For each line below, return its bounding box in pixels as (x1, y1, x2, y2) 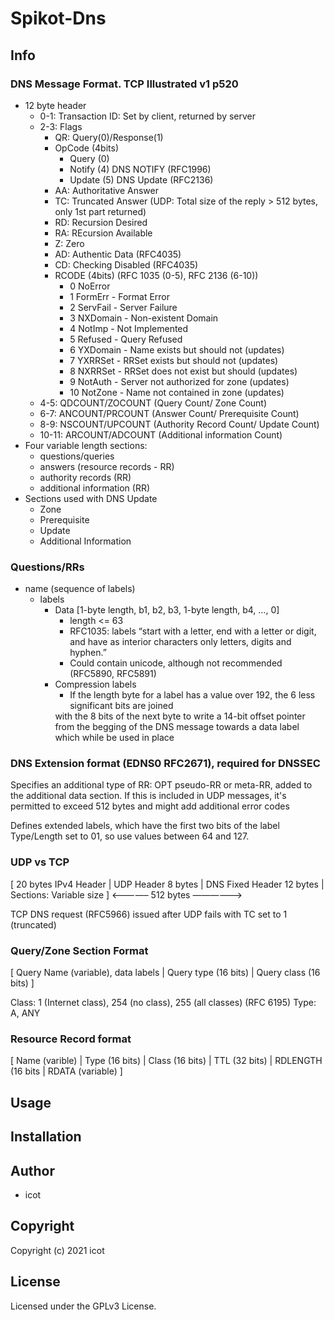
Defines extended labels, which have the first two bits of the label (10, 820, 280, 832)
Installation (10, 1128, 82, 1146)
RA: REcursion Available (54, 227, 153, 239)
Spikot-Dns (10, 7, 107, 30)
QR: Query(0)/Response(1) (54, 131, 164, 143)
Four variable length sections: (24, 439, 148, 451)
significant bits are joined (69, 700, 174, 712)
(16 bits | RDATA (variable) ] (10, 1065, 123, 1077)
